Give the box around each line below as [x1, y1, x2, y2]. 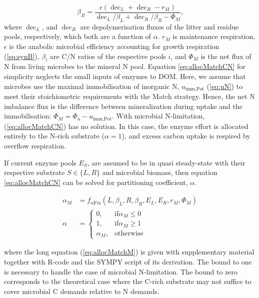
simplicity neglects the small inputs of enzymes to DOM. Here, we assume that [4, 71, 246, 81]
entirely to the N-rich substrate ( [4, 130, 104, 141]
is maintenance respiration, [172, 31, 255, 41]
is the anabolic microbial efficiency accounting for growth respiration [9, 41, 219, 51]
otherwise [114, 229, 143, 237]
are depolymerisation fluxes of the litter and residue [80, 21, 239, 31]
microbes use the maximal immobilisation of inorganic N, [4, 80, 179, 91]
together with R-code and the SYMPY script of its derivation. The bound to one [4, 256, 252, 266]
